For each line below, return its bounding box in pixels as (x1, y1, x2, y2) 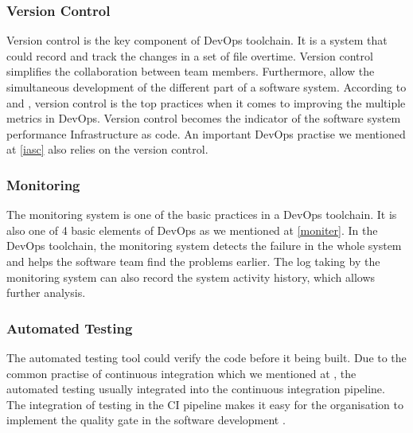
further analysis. (6, 284, 86, 301)
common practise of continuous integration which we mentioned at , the (6, 365, 357, 381)
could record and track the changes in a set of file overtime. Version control (6, 47, 373, 64)
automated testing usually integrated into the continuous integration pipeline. (6, 380, 385, 397)
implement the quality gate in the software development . (6, 412, 286, 428)
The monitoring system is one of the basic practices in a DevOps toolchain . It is (6, 206, 397, 223)
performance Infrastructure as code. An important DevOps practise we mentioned (6, 125, 406, 142)
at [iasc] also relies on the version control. (6, 141, 208, 158)
